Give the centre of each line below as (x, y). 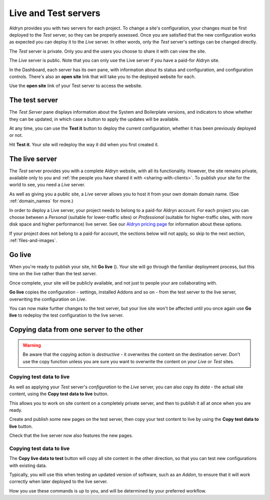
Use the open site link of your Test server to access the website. (76, 86)
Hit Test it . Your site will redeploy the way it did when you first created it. (84, 144)
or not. (16, 135)
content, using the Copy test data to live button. (59, 394)
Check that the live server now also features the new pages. (71, 435)
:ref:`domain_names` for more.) (41, 201)
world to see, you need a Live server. (47, 185)
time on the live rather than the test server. (53, 274)
